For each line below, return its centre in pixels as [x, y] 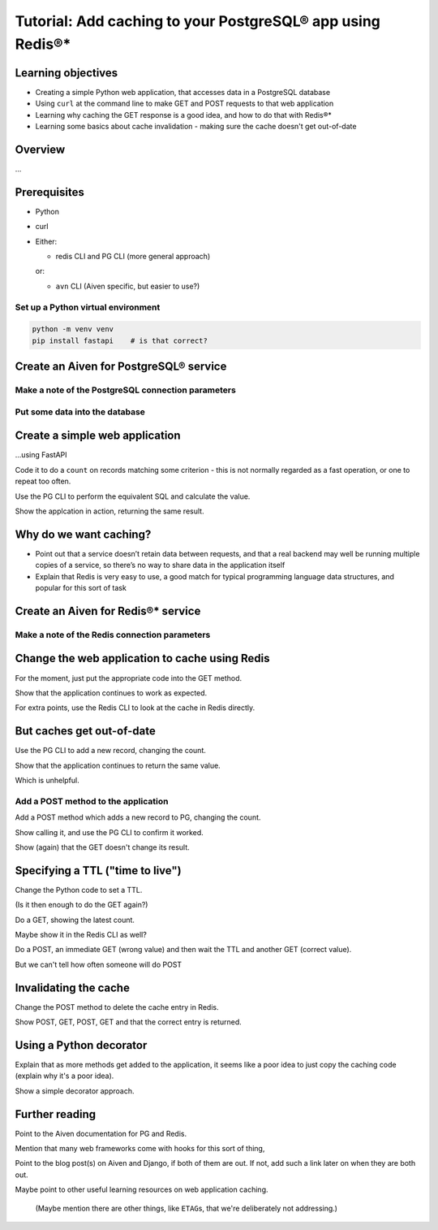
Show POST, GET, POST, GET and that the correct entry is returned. [129, 1022]
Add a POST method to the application [92, 801]
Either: [46, 241]
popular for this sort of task [81, 588]
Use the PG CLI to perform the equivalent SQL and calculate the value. [133, 496]
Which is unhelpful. [47, 780]
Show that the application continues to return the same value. [118, 765]
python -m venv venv [73, 329]
